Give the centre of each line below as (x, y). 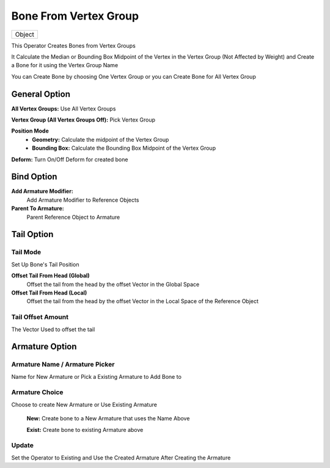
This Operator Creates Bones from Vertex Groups (73, 45)
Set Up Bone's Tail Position (45, 264)
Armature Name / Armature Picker (63, 365)
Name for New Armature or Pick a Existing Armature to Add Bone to (96, 376)
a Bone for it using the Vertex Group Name (65, 65)
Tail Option (32, 234)
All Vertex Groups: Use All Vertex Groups (64, 108)
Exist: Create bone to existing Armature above (85, 430)
